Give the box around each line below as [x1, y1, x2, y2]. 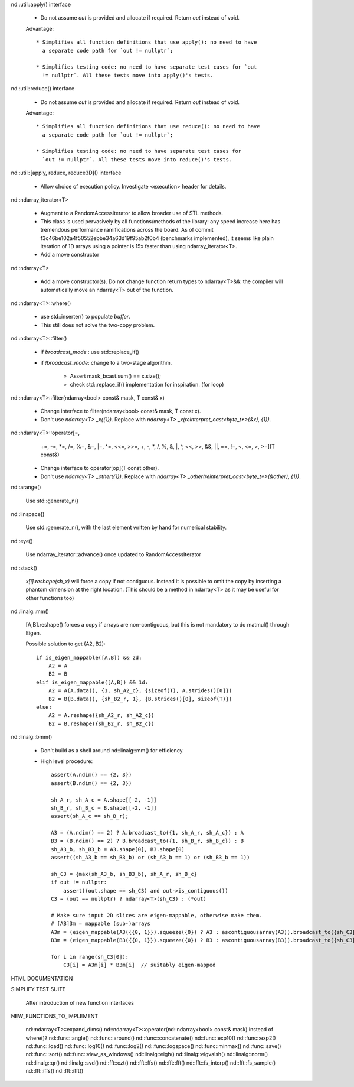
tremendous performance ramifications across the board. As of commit [40, 226, 214, 233]
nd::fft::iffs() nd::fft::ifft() [25, 1067, 84, 1075]
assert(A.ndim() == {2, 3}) [51, 771, 132, 778]
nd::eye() [11, 537, 33, 544]
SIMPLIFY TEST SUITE [11, 986, 66, 993]
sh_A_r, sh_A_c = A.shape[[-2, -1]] [51, 796, 157, 803]
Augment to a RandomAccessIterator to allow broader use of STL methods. [40, 210, 224, 217]
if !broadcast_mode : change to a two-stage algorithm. [40, 359, 172, 366]
